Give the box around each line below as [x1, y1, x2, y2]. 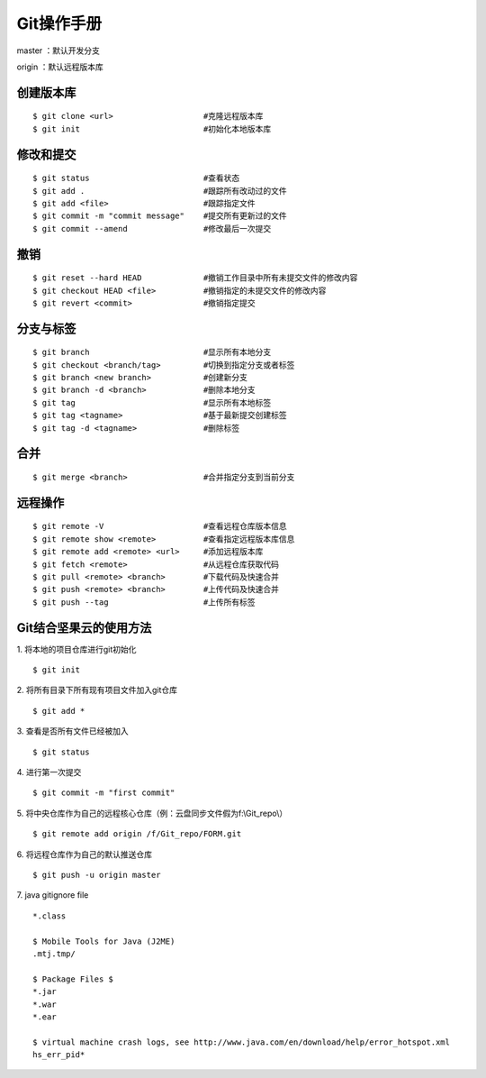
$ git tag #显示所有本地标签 [32, 397, 272, 407]
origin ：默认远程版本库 [16, 61, 103, 72]
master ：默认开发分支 [16, 45, 101, 56]
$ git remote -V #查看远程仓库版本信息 [32, 521, 287, 532]
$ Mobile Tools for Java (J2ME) [32, 936, 175, 946]
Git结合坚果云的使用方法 [16, 620, 152, 635]
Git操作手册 [16, 14, 103, 33]
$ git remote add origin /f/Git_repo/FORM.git [32, 829, 242, 839]
